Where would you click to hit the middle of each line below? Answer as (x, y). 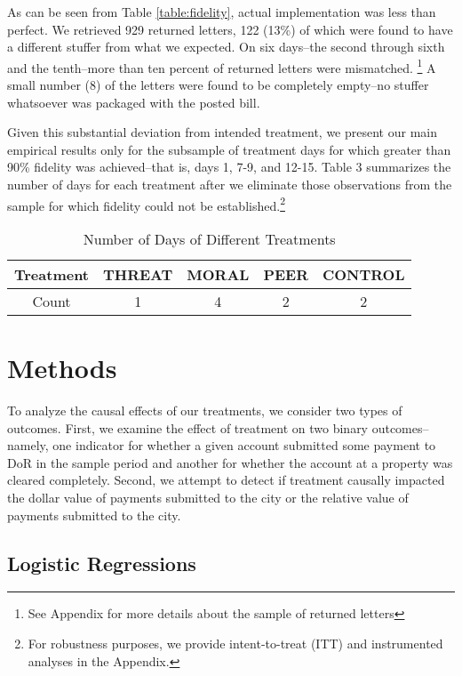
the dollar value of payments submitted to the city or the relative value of (208, 497)
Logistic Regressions (102, 563)
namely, (28, 445)
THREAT (138, 274)
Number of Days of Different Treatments (209, 238)
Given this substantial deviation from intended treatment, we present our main (222, 132)
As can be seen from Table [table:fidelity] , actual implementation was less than (222, 12)
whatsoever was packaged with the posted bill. (134, 102)
